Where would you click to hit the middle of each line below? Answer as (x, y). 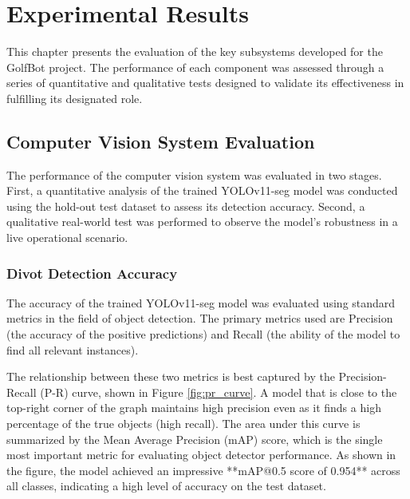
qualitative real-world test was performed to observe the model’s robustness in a (202, 222)
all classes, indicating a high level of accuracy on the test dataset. (166, 486)
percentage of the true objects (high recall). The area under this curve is (183, 424)
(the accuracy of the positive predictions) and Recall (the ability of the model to (203, 334)
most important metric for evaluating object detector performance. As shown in (201, 455)
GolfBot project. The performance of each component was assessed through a (195, 67)
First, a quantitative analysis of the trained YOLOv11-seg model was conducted (202, 190)
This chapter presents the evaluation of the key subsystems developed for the (195, 51)
